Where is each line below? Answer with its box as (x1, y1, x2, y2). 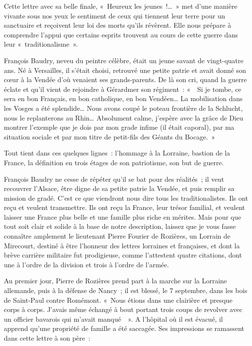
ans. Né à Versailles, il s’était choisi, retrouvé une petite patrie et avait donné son (4, 65, 246, 75)
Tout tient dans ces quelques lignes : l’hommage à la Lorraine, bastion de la (4, 148, 230, 158)
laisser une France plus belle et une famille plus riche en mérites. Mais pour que (4, 211, 241, 222)
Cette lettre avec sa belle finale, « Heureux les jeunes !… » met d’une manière (4, 1, 237, 11)
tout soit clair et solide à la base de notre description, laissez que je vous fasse (4, 221, 236, 231)
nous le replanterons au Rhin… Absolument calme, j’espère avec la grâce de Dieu (4, 112, 243, 122)
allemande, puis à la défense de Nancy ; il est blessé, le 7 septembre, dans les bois (4, 285, 248, 295)
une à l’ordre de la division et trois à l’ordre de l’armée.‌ (4, 259, 169, 269)
